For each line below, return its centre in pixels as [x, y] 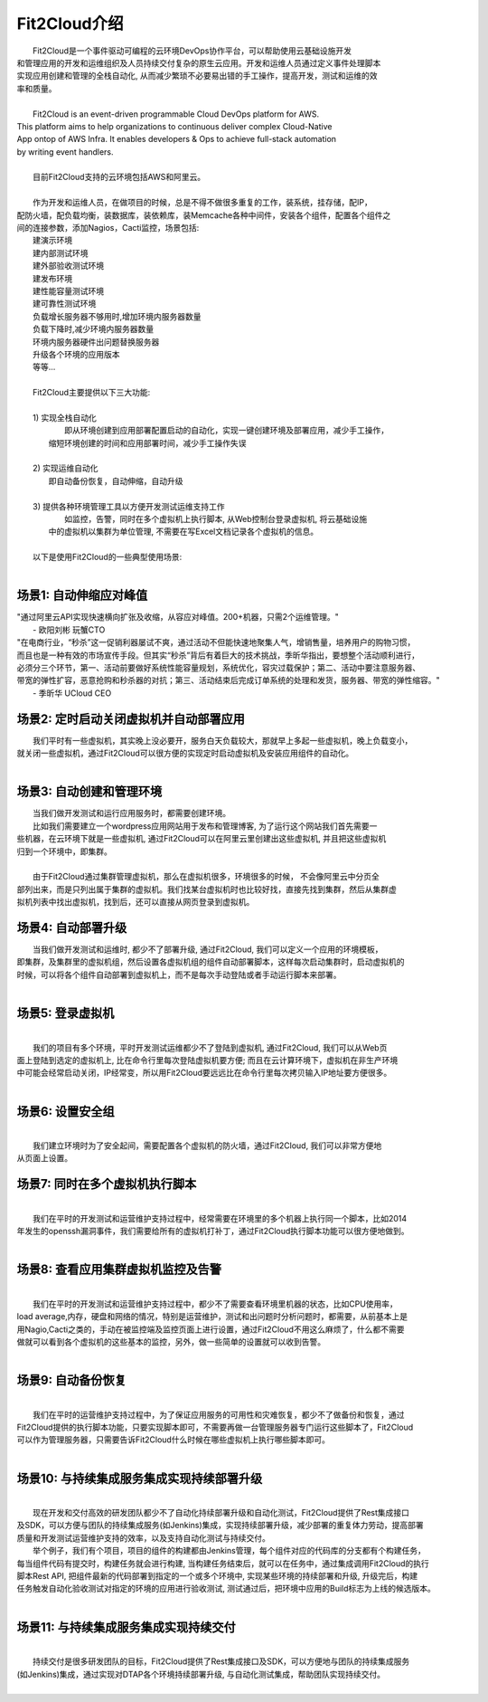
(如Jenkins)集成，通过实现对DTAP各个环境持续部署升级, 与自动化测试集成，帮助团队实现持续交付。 [201, 1674]
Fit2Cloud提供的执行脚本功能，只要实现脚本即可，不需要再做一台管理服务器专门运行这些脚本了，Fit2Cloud [215, 1427]
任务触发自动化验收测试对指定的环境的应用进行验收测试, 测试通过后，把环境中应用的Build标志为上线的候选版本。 [226, 1589]
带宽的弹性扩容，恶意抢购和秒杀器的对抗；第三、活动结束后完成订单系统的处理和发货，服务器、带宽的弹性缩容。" [228, 680]
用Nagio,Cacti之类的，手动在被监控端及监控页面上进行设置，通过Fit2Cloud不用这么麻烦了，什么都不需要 [211, 1329]
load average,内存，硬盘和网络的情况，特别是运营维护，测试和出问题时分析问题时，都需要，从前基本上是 [212, 1317]
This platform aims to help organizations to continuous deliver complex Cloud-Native [174, 126]
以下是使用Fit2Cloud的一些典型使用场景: [108, 557]
